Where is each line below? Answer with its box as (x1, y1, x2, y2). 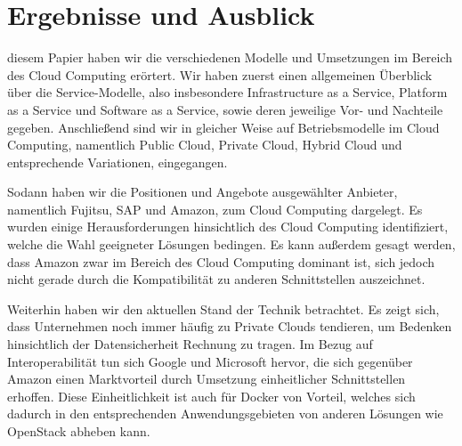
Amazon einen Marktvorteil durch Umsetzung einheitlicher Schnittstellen (7, 369, 406, 388)
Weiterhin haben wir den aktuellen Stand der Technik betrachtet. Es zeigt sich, (7, 299, 440, 318)
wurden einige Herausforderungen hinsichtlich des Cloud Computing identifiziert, (7, 217, 449, 236)
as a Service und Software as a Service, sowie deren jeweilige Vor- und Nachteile (7, 100, 443, 118)
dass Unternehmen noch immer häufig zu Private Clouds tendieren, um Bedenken (7, 317, 452, 336)
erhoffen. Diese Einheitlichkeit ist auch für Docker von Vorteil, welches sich (7, 386, 416, 405)
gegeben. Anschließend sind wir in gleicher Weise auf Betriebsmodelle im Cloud (7, 118, 440, 136)
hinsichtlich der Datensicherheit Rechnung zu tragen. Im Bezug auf (7, 335, 373, 353)
